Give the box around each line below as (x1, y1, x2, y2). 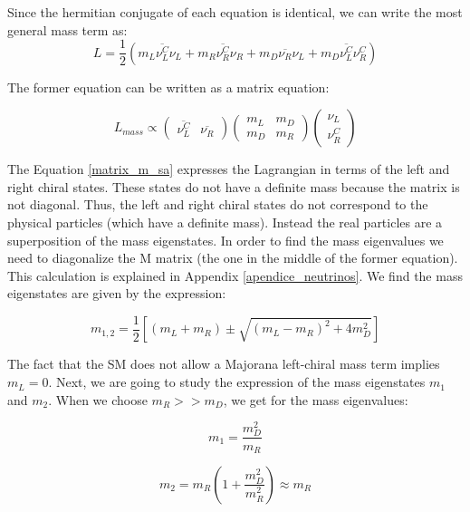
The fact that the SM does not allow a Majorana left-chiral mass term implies (7, 354, 440, 373)
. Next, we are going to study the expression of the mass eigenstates (48, 372, 426, 391)
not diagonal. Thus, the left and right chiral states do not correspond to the (7, 195, 428, 214)
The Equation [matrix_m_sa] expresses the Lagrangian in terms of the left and (7, 159, 450, 179)
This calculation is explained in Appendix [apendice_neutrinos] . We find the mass (7, 266, 463, 285)
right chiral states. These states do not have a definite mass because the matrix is (7, 177, 460, 196)
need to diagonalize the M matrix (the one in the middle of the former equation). (7, 248, 458, 267)
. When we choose (48, 390, 148, 409)
